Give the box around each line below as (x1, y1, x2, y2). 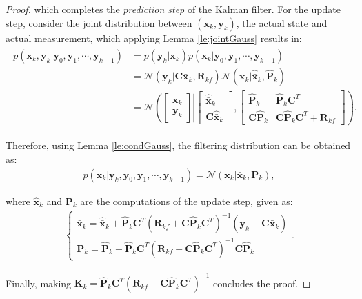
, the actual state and (236, 15, 328, 30)
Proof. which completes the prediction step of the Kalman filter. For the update (6, 2, 341, 16)
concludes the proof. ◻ (213, 276, 311, 290)
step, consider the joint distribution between (6, 15, 192, 30)
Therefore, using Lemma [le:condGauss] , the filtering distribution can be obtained (6, 138, 351, 153)
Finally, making (6, 276, 72, 290)
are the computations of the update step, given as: (80, 193, 293, 208)
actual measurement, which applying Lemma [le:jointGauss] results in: (6, 30, 302, 45)
